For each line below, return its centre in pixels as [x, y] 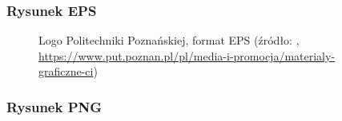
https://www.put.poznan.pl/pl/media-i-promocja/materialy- [187, 55]
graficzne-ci [66, 71]
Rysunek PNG [54, 106]
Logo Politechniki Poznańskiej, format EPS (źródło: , [169, 40]
